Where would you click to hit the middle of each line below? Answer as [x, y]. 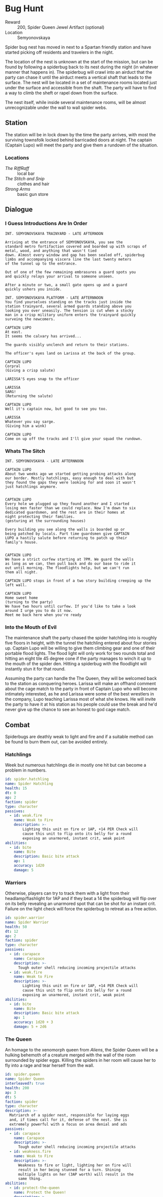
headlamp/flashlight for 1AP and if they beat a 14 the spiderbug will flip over [81, 899]
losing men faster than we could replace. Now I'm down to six [71, 508]
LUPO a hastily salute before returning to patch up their [66, 538]
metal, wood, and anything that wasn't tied [51, 251]
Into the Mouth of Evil [31, 627]
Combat [18, 725]
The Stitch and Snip [25, 179]
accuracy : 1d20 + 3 [34, 1022]
